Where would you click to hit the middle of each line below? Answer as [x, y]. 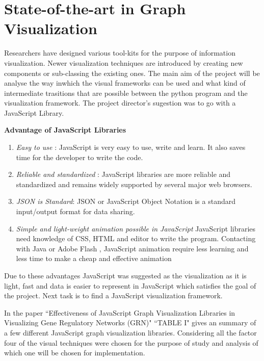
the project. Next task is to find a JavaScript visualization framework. [113, 295]
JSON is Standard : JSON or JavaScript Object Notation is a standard [126, 201]
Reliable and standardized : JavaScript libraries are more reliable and [123, 174]
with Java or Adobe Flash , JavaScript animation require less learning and [132, 248]
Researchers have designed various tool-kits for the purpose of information [120, 53]
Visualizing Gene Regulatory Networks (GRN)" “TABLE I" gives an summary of [130, 323]
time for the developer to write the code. [80, 157]
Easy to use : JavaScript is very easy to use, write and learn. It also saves [131, 147]
